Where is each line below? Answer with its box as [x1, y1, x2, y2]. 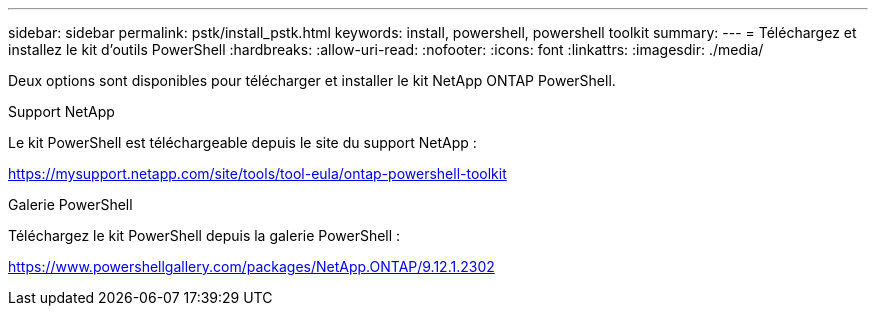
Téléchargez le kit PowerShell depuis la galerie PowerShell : [8, 227, 401, 244]
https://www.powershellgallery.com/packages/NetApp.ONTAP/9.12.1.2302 [8, 258, 495, 275]
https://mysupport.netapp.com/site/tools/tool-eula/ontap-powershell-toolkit [8, 165, 507, 182]
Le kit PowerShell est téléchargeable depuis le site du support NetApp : [8, 134, 477, 151]
